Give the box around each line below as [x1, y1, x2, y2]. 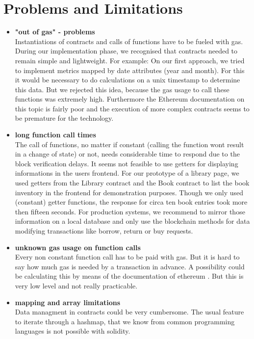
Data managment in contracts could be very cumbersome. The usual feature [15, 307, 244, 317]
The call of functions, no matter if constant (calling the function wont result [15, 139, 244, 149]
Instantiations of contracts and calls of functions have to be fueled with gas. [15, 36, 243, 46]
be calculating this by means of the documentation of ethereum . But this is [15, 271, 244, 281]
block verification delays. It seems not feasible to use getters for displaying [15, 158, 238, 168]
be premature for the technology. [15, 113, 114, 123]
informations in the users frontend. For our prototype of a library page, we [15, 168, 239, 178]
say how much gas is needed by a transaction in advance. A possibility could [15, 261, 245, 271]
